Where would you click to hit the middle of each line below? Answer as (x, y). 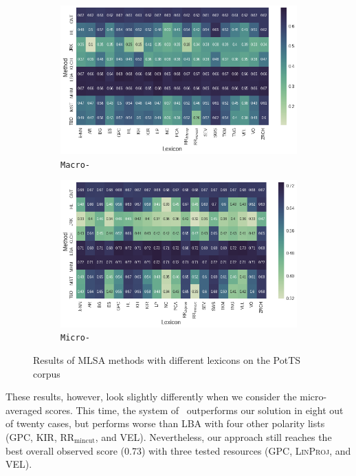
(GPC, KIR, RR (40, 437)
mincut (85, 441)
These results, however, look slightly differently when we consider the (151, 397)
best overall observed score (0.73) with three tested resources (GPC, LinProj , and (178, 450)
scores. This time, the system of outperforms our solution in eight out (194, 410)
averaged (24, 410)
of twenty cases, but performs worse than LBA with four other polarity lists (165, 423)
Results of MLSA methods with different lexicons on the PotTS (167, 360)
